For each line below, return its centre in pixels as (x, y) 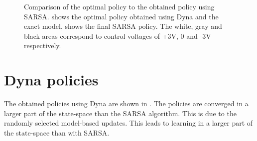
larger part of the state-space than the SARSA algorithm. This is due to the (120, 113)
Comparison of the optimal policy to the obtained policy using (119, 6)
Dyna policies (51, 80)
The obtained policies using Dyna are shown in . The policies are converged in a (126, 104)
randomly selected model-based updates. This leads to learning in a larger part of (128, 123)
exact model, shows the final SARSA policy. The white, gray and (123, 26)
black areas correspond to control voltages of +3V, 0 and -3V (118, 35)
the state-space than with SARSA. (57, 132)
